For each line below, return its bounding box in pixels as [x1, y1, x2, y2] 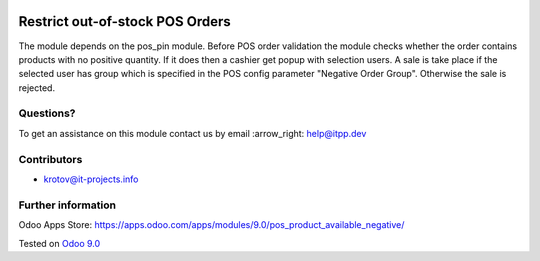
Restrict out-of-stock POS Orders [18, 13, 232, 30]
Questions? [18, 106, 76, 120]
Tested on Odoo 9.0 [18, 237, 101, 249]
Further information [18, 198, 117, 212]
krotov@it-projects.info [43, 173, 139, 185]
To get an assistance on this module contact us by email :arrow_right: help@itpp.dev [18, 127, 367, 139]
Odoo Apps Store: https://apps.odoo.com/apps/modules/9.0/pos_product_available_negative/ [18, 219, 405, 231]
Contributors [18, 152, 83, 166]
